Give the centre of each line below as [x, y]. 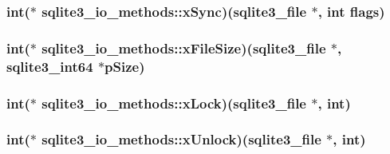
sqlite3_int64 [50, 66]
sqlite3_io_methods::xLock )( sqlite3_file [174, 103]
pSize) [125, 66]
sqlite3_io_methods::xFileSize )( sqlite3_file [184, 47]
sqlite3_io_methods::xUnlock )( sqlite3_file [181, 139]
